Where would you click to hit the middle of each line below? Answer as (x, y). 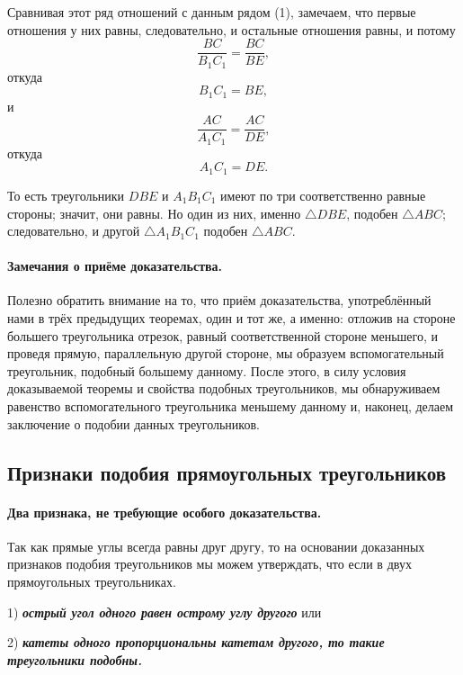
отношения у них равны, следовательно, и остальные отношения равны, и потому (231, 29)
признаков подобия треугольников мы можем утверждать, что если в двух (209, 564)
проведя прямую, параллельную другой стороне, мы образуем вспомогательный (226, 353)
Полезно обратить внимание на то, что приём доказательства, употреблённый (219, 300)
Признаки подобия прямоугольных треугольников (227, 472)
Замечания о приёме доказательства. (115, 266)
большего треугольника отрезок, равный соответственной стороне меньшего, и (223, 335)
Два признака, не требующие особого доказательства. (165, 512)
